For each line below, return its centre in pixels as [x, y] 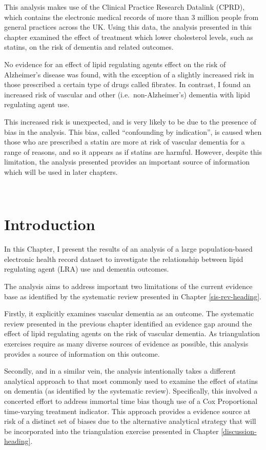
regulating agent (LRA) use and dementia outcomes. [87, 269]
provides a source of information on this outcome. [82, 353]
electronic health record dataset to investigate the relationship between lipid [124, 259]
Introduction [50, 224]
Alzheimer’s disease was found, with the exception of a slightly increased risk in [129, 74]
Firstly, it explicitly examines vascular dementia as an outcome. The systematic [129, 313]
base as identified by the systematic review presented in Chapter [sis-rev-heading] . [133, 296]
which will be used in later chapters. [61, 171]
